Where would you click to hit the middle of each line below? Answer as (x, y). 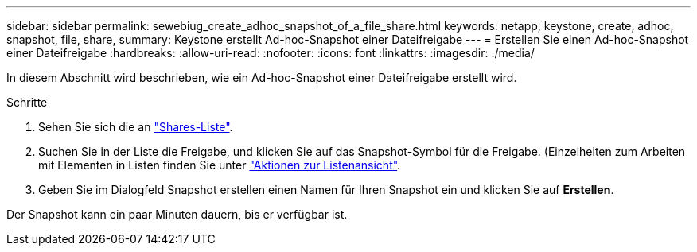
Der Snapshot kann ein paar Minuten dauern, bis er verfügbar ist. (177, 214)
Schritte (27, 102)
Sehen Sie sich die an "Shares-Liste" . (136, 127)
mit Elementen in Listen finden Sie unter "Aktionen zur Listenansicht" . (220, 165)
